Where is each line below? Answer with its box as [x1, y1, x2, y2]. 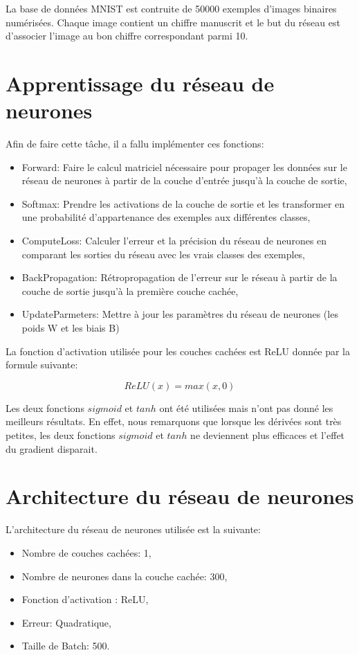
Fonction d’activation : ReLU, [21, 592, 149, 607]
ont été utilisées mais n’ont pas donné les [159, 400, 333, 415]
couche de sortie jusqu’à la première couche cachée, [21, 283, 239, 298]
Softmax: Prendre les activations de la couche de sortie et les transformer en [21, 196, 345, 210]
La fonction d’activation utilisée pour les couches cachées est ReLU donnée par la [6, 343, 350, 358]
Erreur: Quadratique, [21, 615, 111, 629]
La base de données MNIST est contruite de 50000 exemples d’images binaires [6, 1, 337, 15]
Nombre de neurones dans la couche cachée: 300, [21, 568, 228, 583]
